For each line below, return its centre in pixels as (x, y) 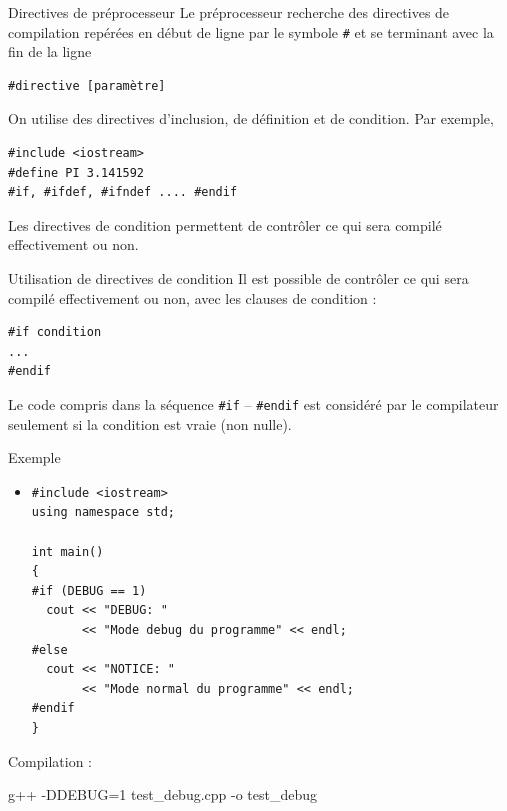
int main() (67, 551)
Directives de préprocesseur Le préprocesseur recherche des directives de (229, 12)
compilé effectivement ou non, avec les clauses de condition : (192, 297)
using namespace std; (103, 512)
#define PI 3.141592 (76, 172)
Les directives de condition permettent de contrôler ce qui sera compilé (225, 224)
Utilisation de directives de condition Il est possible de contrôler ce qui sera (238, 278)
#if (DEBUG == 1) (89, 590)
